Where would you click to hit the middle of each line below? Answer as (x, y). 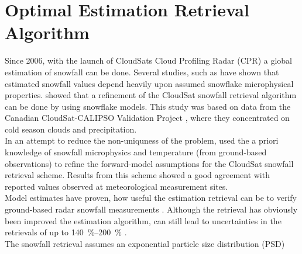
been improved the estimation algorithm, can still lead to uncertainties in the (143, 220)
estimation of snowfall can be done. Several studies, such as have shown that (142, 72)
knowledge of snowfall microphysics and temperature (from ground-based (136, 152)
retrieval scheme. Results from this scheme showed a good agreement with (137, 175)
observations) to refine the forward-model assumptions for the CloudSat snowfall (149, 163)
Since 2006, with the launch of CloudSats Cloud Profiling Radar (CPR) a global (148, 60)
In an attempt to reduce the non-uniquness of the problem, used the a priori (142, 140)
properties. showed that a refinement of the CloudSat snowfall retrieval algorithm (151, 95)
